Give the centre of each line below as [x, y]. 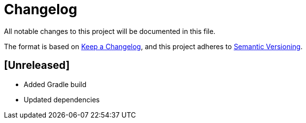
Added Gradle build [55, 84]
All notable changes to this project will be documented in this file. [110, 31]
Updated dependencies [62, 99]
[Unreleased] [37, 65]
